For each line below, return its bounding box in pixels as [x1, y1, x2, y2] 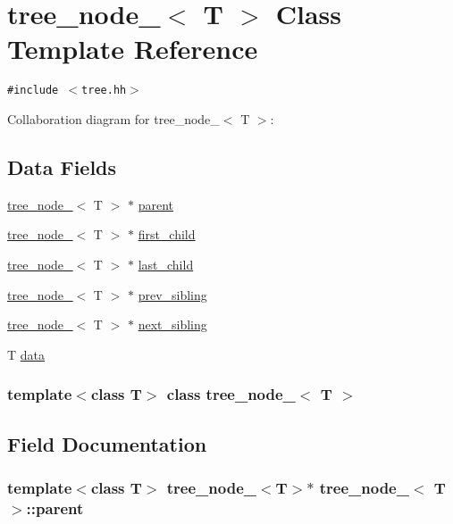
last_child [138, 254, 194, 273]
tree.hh [81, 84, 127, 97]
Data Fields [7, 153, 117, 180]
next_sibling [138, 315, 207, 334]
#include [7, 84, 59, 97]
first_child [138, 225, 196, 244]
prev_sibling [138, 285, 207, 304]
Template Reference [7, 30, 258, 67]
